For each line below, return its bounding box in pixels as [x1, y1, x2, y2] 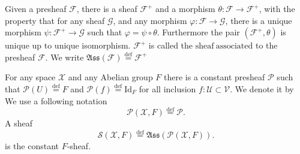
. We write [45, 50, 84, 63]
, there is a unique [225, 14, 292, 26]
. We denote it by [230, 82, 294, 95]
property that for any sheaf [5, 14, 105, 26]
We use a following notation [5, 94, 107, 107]
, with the [259, 2, 295, 14]
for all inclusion [139, 82, 196, 95]
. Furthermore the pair [157, 26, 240, 38]
